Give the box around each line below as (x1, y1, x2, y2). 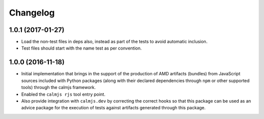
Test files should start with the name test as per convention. (21, 45, 142, 51)
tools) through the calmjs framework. (21, 85, 96, 90)
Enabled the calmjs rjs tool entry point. (21, 91, 106, 97)
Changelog (9, 7, 55, 18)
